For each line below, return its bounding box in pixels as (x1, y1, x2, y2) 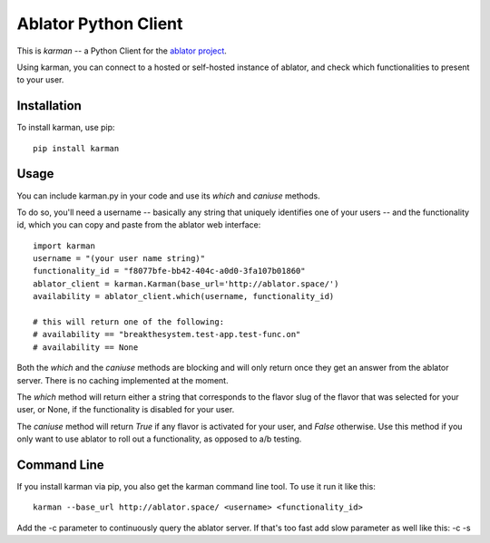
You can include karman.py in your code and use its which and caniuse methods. (16, 190, 321, 201)
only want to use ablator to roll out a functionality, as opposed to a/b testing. (16, 433, 302, 444)
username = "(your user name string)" (33, 254, 206, 264)
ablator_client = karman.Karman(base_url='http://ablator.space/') (33, 278, 339, 289)
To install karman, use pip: (16, 122, 115, 133)
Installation (16, 98, 82, 113)
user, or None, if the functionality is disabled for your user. (16, 404, 235, 415)
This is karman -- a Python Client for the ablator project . (16, 45, 227, 56)
